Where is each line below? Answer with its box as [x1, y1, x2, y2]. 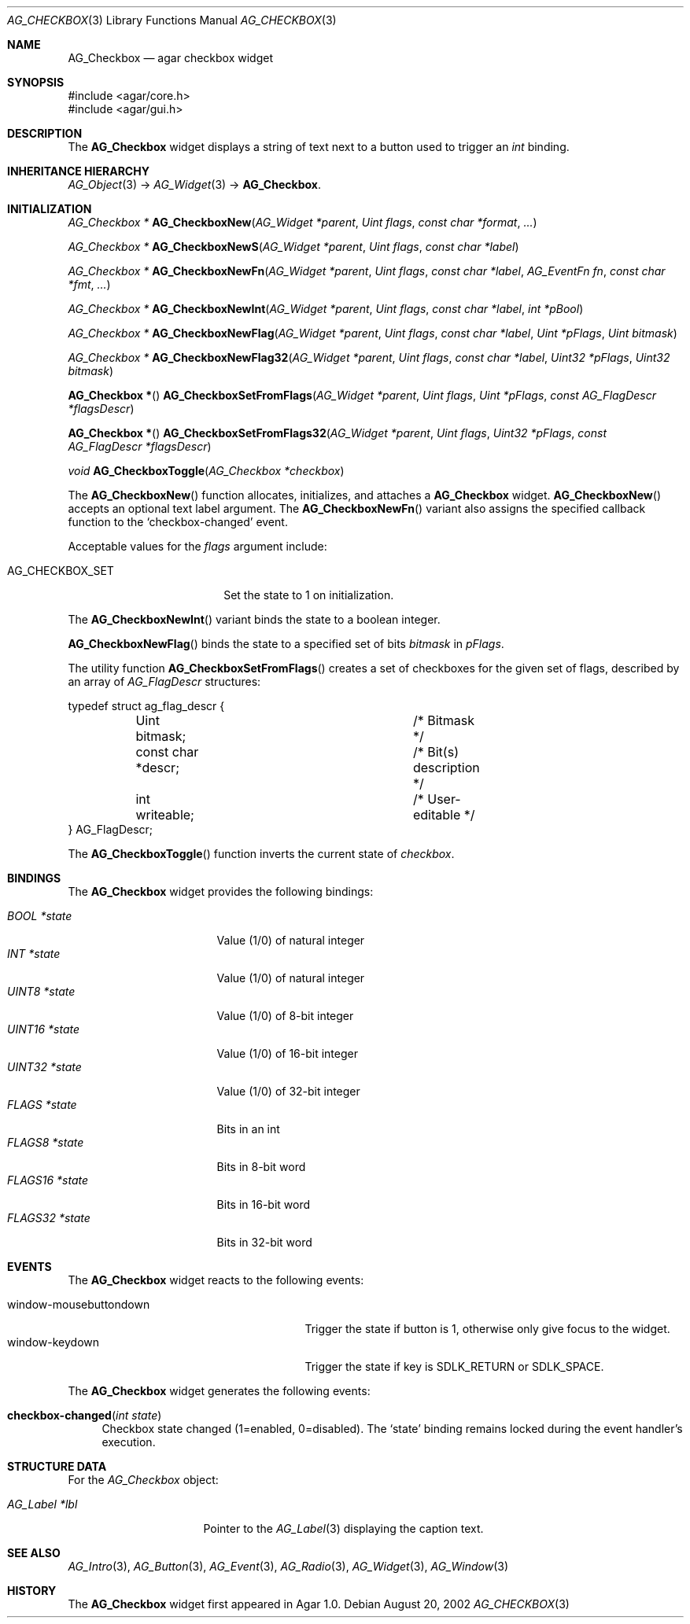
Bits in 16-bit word [216, 1198, 311, 1211]
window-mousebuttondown [7, 1298, 150, 1311]
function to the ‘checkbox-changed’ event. [68, 515, 288, 528]
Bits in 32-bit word [216, 1235, 312, 1249]
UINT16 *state [7, 1022, 80, 1036]
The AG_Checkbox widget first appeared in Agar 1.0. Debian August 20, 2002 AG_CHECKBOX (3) [68, 1597, 570, 1611]
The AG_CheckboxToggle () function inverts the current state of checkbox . [68, 847, 455, 860]
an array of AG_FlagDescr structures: [68, 675, 261, 688]
